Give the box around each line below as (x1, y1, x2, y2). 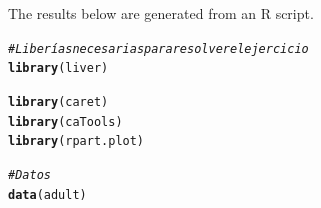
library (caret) (8, 94, 109, 109)
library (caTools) (8, 114, 123, 129)
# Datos (8, 167, 51, 182)
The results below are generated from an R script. (8, 3, 314, 23)
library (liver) (8, 61, 109, 76)
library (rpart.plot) (8, 134, 145, 149)
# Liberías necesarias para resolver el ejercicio (8, 41, 309, 56)
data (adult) (8, 187, 87, 202)
